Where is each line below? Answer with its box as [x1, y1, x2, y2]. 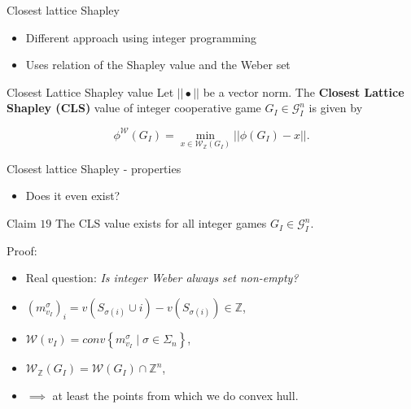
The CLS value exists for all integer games [55, 215, 267, 232]
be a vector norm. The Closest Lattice [203, 83, 404, 100]
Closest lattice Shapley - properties [7, 159, 181, 176]
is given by [308, 99, 363, 116]
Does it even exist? [25, 187, 120, 204]
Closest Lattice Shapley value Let [7, 83, 174, 100]
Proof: [7, 241, 37, 259]
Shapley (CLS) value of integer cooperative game [7, 99, 261, 116]
